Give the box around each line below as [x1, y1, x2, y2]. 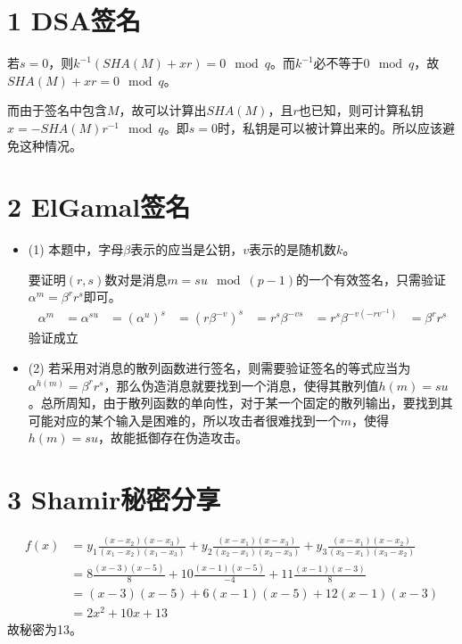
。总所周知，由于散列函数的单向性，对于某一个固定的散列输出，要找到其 [28, 393, 453, 412]
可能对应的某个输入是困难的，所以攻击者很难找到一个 [28, 410, 341, 429]
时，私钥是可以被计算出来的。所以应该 [218, 118, 442, 136]
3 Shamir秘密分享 [7, 481, 221, 517]
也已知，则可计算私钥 [298, 101, 424, 120]
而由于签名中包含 [7, 101, 107, 120]
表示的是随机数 [249, 240, 337, 259]
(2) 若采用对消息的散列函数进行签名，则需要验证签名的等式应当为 [28, 359, 411, 377]
